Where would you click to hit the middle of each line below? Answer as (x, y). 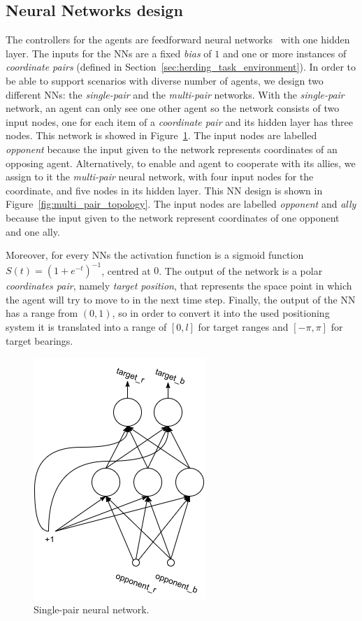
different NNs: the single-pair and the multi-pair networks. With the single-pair (175, 94)
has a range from (42, 313)
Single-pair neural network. (92, 609)
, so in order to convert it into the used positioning (221, 313)
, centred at (126, 270)
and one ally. (33, 231)
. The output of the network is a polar (241, 270)
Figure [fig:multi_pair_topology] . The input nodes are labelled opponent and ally (181, 204)
